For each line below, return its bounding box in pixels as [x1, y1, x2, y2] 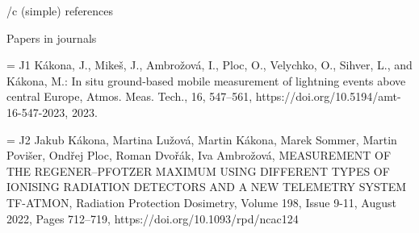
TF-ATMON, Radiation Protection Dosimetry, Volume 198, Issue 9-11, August [6, 193, 396, 210]
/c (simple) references [6, 2, 114, 19]
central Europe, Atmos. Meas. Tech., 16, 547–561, [6, 88, 253, 105]
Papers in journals [6, 29, 97, 46]
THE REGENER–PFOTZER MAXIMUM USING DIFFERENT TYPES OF [6, 162, 390, 179]
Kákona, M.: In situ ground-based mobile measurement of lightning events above [6, 72, 406, 89]
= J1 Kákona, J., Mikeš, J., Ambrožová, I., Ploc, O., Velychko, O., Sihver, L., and [6, 56, 413, 73]
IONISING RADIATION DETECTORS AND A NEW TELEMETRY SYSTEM [6, 178, 407, 195]
